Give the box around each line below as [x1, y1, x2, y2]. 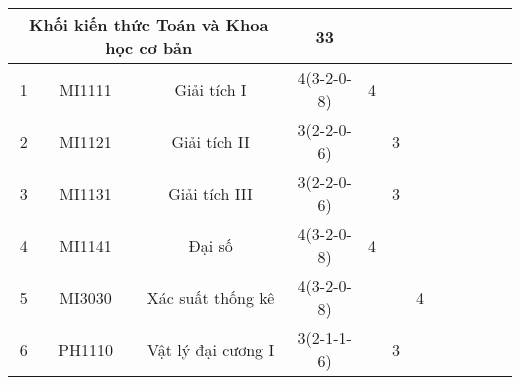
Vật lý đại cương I [147, 337, 275, 361]
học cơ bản [105, 36, 193, 59]
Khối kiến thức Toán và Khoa [29, 13, 269, 36]
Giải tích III [168, 181, 253, 205]
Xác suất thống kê [146, 285, 275, 309]
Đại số [188, 233, 233, 257]
